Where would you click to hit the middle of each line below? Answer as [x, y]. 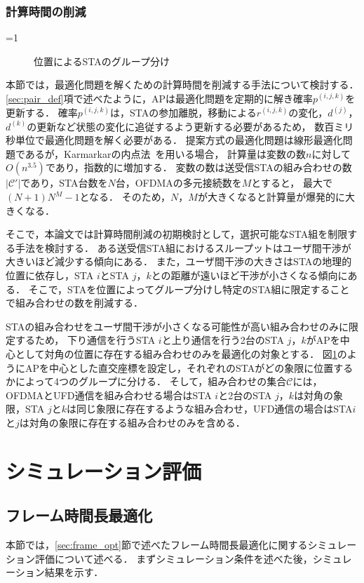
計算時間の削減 [46, 11]
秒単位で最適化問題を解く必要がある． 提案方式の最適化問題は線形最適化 [174, 140]
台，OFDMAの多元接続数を [178, 183]
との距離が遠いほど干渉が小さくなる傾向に [249, 275]
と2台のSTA [245, 395]
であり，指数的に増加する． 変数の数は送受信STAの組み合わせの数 [198, 167]
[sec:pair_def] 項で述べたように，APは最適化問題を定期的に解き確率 [159, 98]
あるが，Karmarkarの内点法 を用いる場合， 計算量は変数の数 [166, 153]
